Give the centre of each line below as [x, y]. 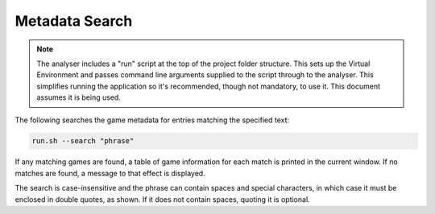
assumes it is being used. [79, 97]
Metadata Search [74, 21]
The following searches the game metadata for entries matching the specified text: [152, 120]
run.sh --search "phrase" [83, 141]
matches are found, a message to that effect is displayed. [110, 173]
